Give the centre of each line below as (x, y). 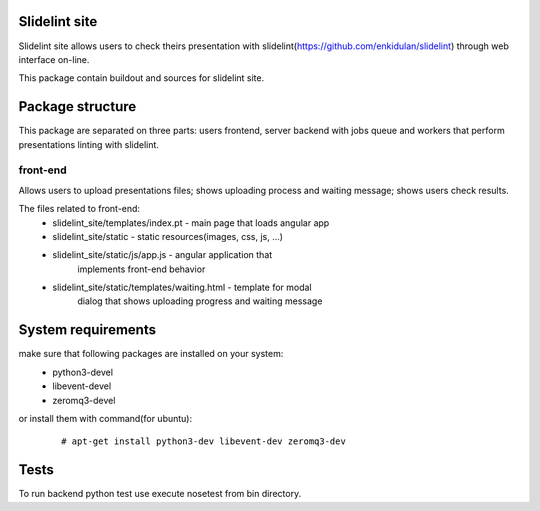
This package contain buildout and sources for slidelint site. (141, 78)
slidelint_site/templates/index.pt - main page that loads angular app (191, 222)
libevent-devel (82, 386)
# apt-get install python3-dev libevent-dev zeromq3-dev (204, 441)
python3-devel (83, 372)
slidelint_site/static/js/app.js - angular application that (162, 255)
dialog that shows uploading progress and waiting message (200, 301)
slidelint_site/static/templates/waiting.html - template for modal (182, 287)
